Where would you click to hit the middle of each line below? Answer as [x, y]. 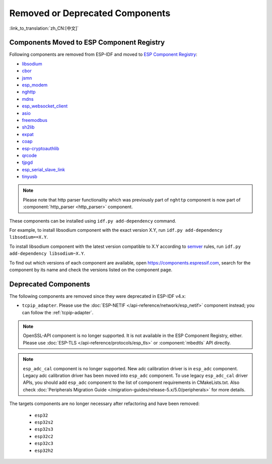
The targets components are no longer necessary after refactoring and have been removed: [105, 404]
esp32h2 [44, 450]
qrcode [29, 155]
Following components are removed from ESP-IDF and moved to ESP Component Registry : [103, 54]
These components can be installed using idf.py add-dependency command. [93, 221]
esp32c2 [44, 436]
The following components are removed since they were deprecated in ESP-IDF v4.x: [97, 296]
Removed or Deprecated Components [90, 13]
